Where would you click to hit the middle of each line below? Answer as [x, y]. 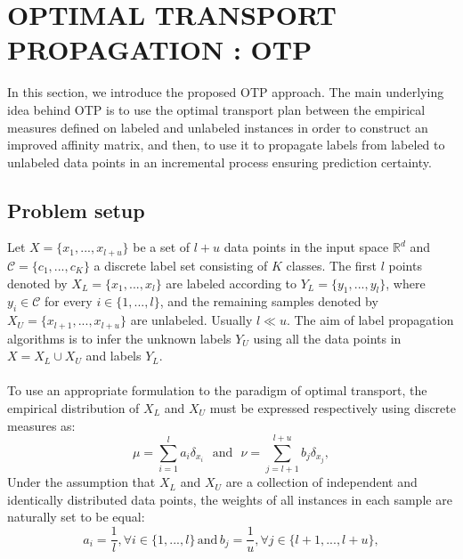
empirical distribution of [73, 407]
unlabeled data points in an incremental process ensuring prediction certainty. [219, 162]
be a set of [162, 247]
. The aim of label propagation [370, 320]
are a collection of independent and [321, 482]
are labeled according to [231, 283]
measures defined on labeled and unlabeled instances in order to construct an [218, 127]
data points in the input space [306, 247]
